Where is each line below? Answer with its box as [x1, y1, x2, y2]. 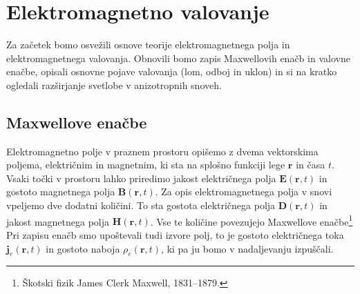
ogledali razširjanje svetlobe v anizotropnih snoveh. [6, 77, 222, 92]
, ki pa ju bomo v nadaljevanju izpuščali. [161, 241, 334, 255]
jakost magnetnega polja [6, 214, 110, 228]
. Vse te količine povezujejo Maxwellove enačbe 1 [150, 212, 353, 228]
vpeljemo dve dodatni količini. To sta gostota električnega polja [6, 198, 276, 213]
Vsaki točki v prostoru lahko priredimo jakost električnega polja [6, 170, 276, 185]
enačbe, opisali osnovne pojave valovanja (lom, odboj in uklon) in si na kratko [6, 64, 337, 79]
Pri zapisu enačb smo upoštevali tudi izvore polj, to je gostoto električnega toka [6, 227, 344, 242]
